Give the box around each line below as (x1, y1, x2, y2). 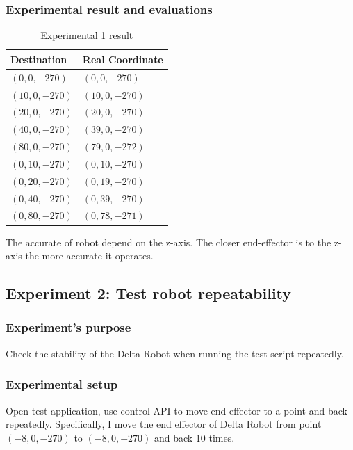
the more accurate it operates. (25, 248, 154, 263)
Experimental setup (6, 376, 118, 393)
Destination (10, 51, 67, 66)
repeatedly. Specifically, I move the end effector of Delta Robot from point (6, 417, 322, 431)
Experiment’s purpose (6, 319, 131, 336)
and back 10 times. (154, 430, 235, 444)
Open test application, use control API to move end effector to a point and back (6, 403, 347, 417)
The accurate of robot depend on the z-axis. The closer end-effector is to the (6, 234, 331, 249)
